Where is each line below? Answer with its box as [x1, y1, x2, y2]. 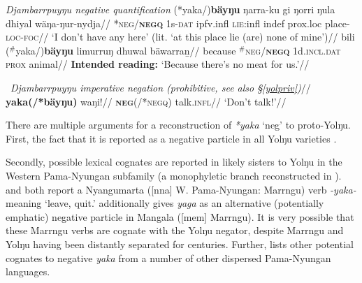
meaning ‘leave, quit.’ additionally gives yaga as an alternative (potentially [6, 196, 324, 210]
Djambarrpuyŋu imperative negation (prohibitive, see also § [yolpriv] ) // [10, 80, 311, 94]
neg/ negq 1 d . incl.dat [245, 43, 341, 57]
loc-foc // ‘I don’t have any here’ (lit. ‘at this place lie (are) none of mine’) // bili [6, 29, 355, 44]
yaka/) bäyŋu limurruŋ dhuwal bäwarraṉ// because [15, 43, 236, 57]
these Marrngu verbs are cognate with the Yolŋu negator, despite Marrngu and [6, 223, 344, 238]
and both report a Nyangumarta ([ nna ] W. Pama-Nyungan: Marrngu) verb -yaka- [6, 182, 356, 196]
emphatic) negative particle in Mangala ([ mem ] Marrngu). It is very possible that [6, 209, 354, 224]
